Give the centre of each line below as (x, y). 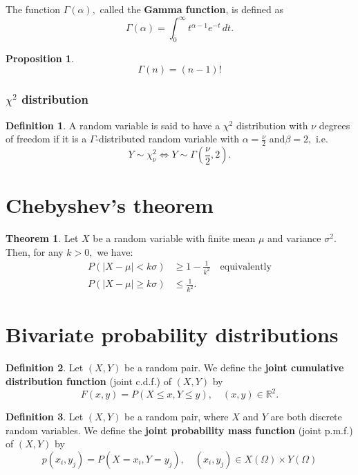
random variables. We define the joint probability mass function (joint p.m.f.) (179, 430)
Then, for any (35, 251)
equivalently (246, 267)
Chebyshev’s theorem (110, 205)
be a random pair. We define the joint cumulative (234, 367)
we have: (115, 251)
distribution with (272, 125)
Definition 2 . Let (45, 367)
